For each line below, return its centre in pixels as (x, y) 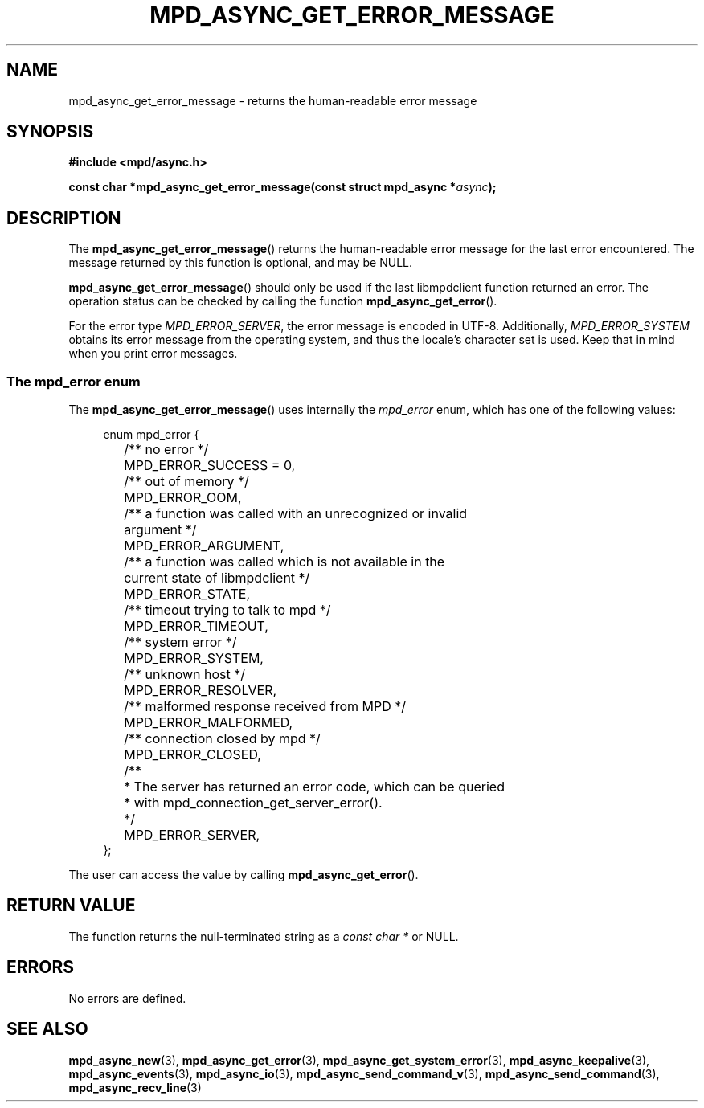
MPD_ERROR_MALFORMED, (209, 723)
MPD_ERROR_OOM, (183, 498)
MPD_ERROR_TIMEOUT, (196, 626)
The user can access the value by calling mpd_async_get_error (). (244, 875)
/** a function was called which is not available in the (284, 562)
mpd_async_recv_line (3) (135, 1087)
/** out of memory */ (186, 482)
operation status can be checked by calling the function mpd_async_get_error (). (283, 301)
